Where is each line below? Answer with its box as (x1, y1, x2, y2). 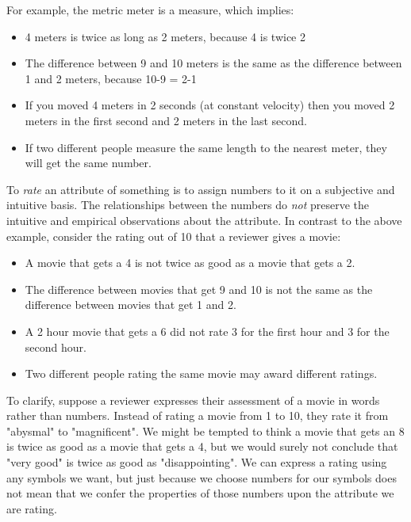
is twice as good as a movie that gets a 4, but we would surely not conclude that (6, 438, 398, 455)
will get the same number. (25, 154, 152, 171)
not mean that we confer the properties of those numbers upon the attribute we (6, 485, 394, 501)
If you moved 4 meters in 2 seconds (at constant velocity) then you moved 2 (25, 97, 395, 113)
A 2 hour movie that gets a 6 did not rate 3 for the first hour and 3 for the (25, 322, 390, 339)
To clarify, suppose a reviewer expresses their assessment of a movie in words (6, 391, 380, 408)
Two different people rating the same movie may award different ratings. (25, 365, 378, 382)
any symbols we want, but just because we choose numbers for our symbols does (6, 469, 397, 486)
